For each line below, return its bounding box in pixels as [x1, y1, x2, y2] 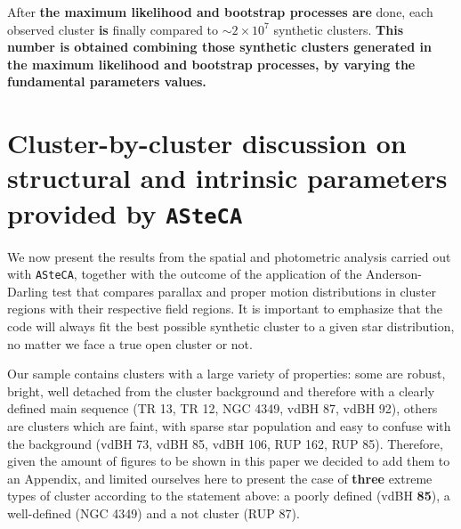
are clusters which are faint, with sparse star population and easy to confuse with [7, 417, 451, 435]
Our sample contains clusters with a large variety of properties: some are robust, [7, 364, 446, 383]
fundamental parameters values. [7, 72, 206, 91]
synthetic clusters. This [273, 20, 404, 38]
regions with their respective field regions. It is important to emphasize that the [7, 299, 443, 318]
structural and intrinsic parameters [7, 159, 448, 196]
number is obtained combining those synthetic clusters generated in [7, 37, 432, 56]
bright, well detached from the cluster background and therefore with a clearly [7, 381, 435, 400]
